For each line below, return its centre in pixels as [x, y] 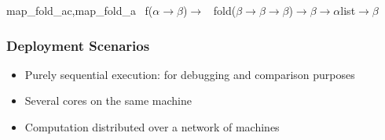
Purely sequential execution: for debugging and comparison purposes [190, 74]
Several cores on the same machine [108, 101]
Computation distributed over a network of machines [152, 127]
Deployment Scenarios [78, 45]
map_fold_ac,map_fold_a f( [80, 10]
